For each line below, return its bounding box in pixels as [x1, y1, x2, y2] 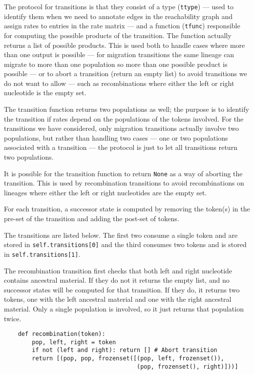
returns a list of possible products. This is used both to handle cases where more [4, 40, 245, 50]
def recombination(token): [18, 331, 106, 338]
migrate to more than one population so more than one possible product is [4, 59, 228, 69]
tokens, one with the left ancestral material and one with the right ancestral [4, 294, 232, 304]
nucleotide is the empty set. [4, 87, 86, 98]
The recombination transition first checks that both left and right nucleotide [4, 265, 233, 275]
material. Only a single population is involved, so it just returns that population [4, 303, 244, 313]
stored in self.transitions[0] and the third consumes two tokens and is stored [4, 239, 247, 249]
